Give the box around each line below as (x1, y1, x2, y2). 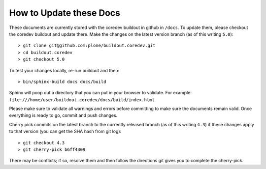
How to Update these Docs (9, 7, 121, 18)
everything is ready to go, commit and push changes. (9, 113, 118, 118)
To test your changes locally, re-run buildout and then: (9, 67, 120, 73)
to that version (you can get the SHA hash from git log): (9, 128, 122, 135)
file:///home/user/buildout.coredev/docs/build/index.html (9, 97, 155, 103)
